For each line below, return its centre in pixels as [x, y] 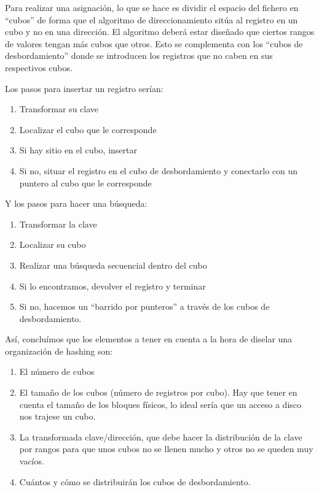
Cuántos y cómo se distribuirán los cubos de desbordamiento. [135, 481]
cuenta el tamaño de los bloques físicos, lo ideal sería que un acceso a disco [160, 404]
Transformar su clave [59, 109]
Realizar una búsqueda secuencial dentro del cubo [113, 265]
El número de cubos [57, 371]
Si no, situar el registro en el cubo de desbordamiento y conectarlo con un [159, 170]
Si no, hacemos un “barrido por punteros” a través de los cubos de [144, 306]
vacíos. [32, 461]
